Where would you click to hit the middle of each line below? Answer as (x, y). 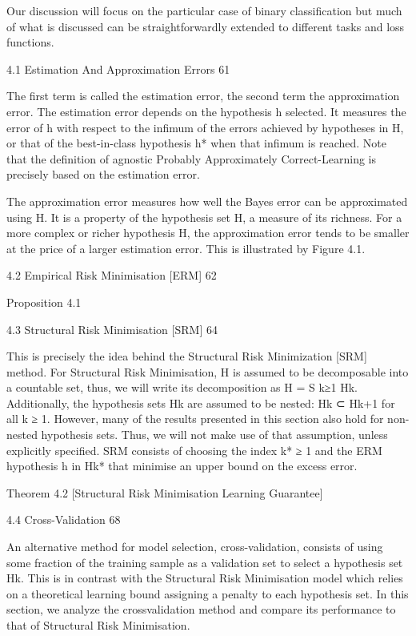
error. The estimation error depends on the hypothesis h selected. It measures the (206, 111)
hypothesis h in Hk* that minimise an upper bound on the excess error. (182, 466)
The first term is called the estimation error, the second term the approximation (203, 96)
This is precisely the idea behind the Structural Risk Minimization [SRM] (187, 356)
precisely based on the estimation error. (103, 174)
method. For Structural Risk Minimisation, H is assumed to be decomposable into (208, 371)
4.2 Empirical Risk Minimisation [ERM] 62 (112, 275)
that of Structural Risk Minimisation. (98, 625)
